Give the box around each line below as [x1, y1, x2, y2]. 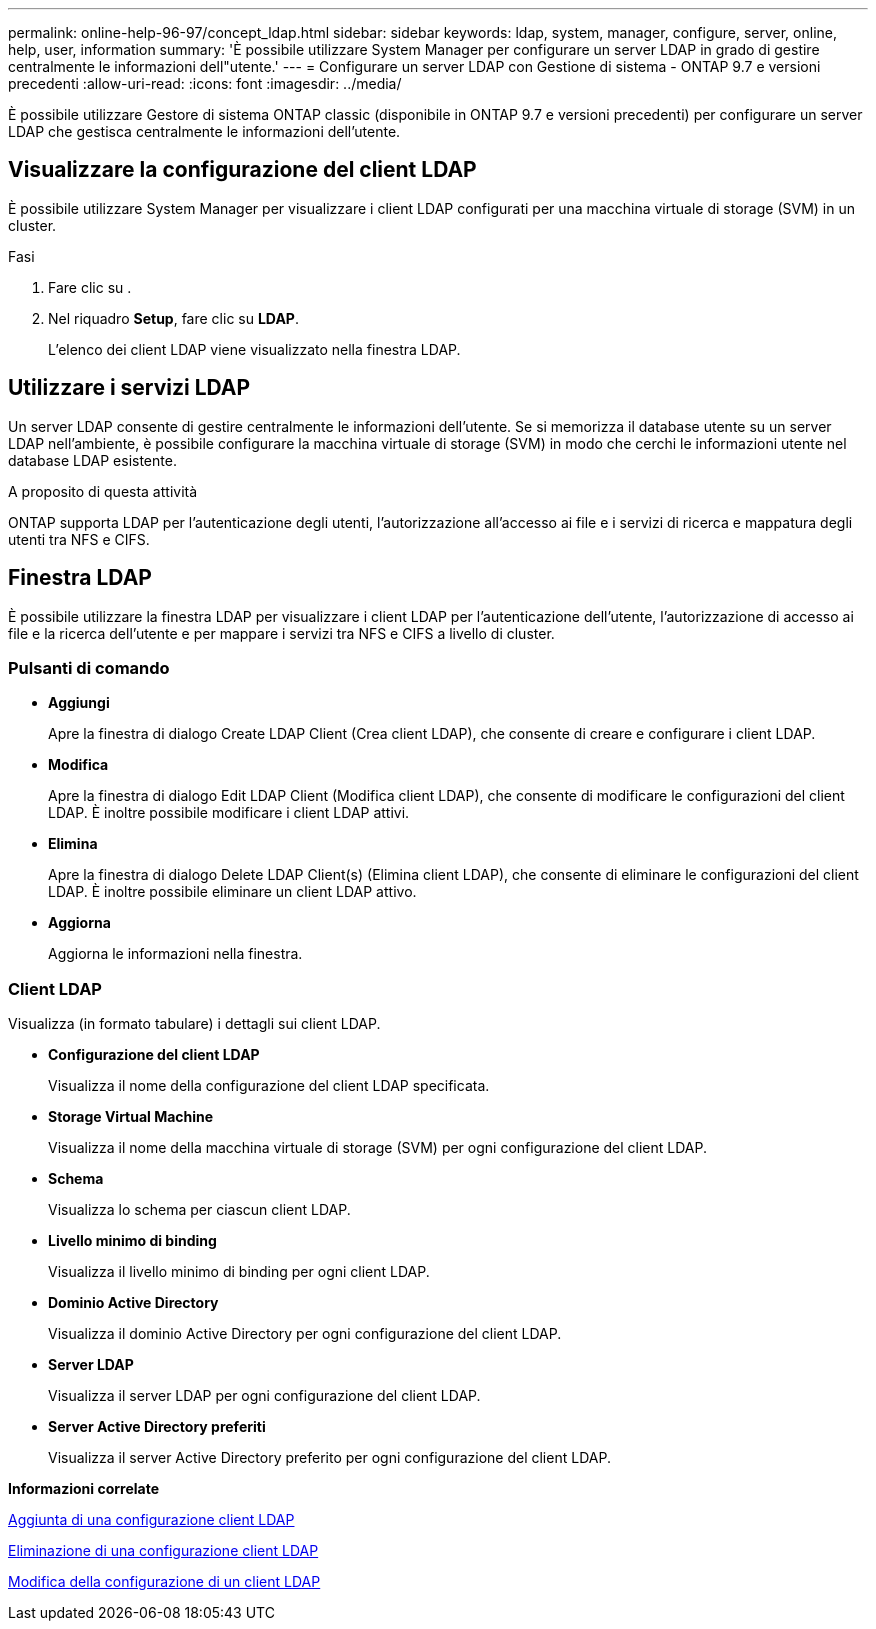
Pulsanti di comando [8, 657, 170, 678]
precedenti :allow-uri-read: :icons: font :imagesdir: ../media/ [8, 75, 402, 92]
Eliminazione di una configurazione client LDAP [8, 1542, 319, 1560]
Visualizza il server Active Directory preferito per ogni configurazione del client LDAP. [48, 1449, 611, 1467]
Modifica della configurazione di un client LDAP [8, 1573, 321, 1591]
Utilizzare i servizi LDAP [8, 375, 251, 401]
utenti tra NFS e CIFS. [8, 530, 150, 548]
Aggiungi [48, 694, 110, 712]
